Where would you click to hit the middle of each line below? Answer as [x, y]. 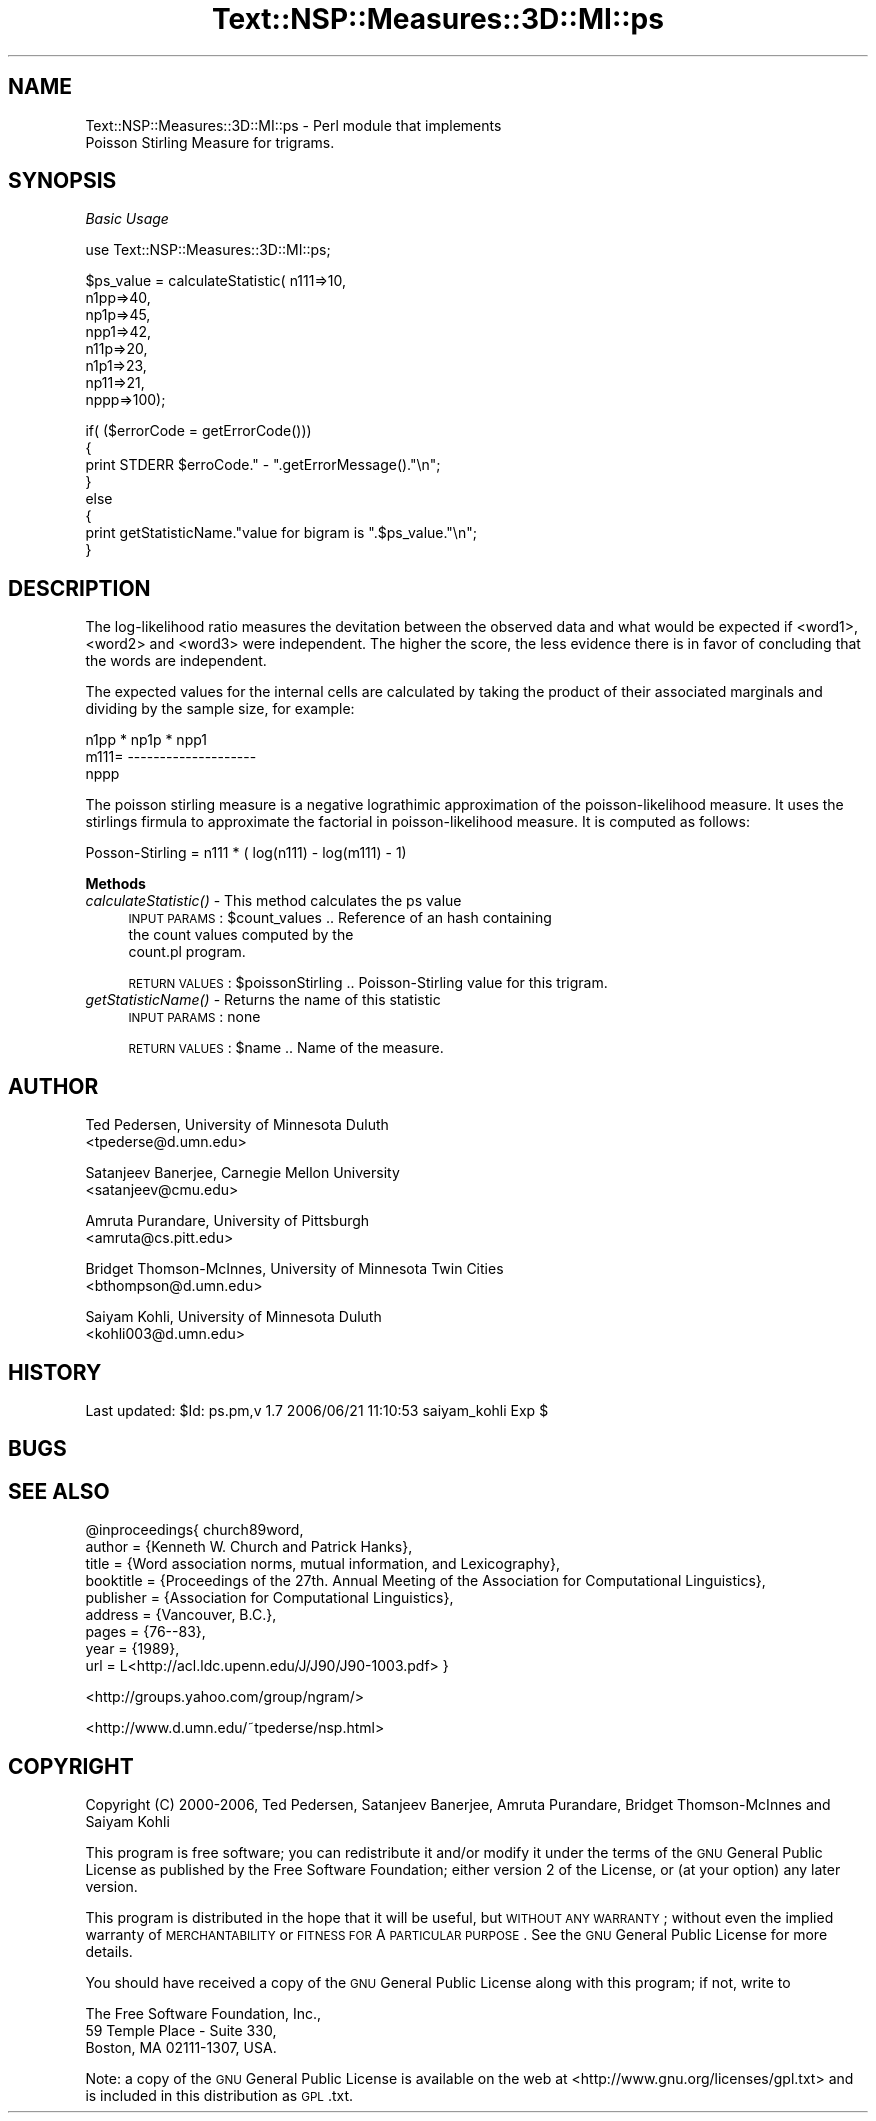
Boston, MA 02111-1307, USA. [181, 2048]
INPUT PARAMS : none [194, 1017]
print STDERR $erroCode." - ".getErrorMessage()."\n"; [263, 465]
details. [109, 1952]
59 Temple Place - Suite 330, [181, 2031]
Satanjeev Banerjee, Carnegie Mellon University [242, 1173]
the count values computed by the [241, 935]
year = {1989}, [132, 1649]
